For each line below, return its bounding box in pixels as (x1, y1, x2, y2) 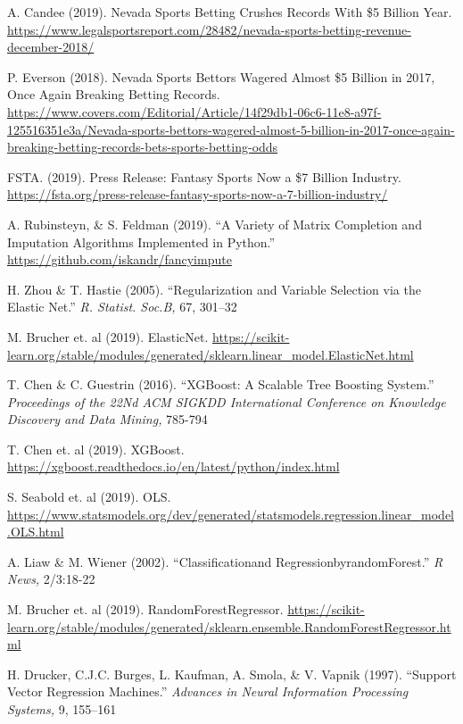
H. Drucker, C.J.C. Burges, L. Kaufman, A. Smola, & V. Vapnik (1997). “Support (7, 664, 457, 683)
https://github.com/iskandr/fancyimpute (7, 250, 232, 269)
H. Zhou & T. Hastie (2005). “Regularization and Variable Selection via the (7, 279, 421, 298)
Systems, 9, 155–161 (7, 700, 117, 718)
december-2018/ (7, 37, 95, 56)
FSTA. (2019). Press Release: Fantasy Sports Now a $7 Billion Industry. (7, 167, 401, 186)
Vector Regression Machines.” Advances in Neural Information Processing (7, 682, 409, 701)
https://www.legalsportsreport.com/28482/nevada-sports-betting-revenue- (7, 20, 411, 38)
